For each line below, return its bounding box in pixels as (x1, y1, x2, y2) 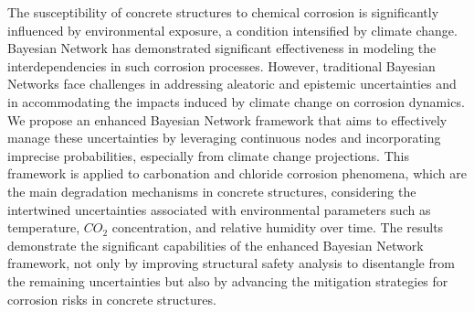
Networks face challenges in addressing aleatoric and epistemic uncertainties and (7, 74, 457, 93)
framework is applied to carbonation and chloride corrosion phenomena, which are (7, 164, 467, 183)
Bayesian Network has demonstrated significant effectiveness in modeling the (7, 38, 437, 58)
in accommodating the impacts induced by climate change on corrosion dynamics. (7, 91, 465, 111)
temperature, (7, 218, 80, 237)
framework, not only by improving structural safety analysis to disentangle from (7, 253, 455, 273)
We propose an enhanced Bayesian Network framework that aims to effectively (7, 110, 448, 129)
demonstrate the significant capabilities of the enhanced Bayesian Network (7, 235, 424, 254)
